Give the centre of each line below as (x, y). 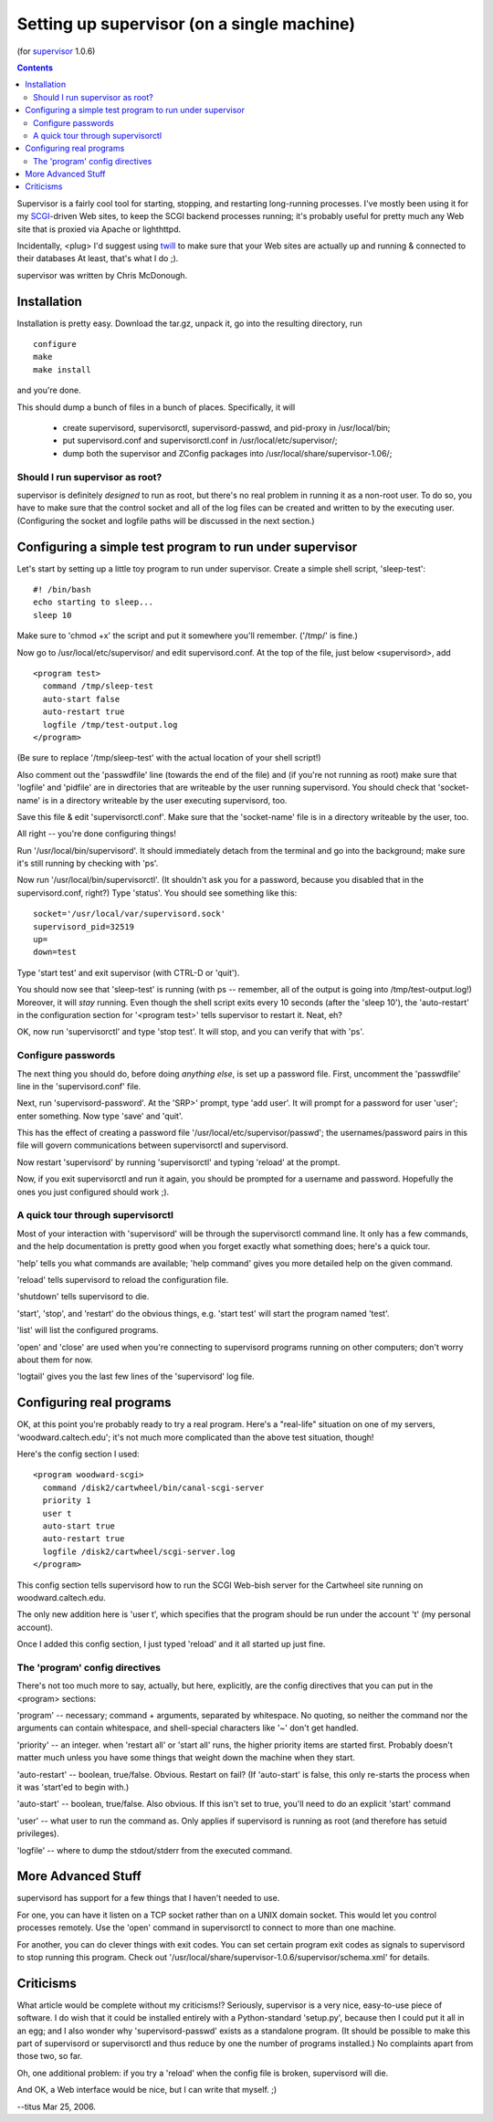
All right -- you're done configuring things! (97, 834)
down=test (55, 952)
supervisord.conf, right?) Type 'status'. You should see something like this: (157, 893)
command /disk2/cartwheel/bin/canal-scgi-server (153, 1487)
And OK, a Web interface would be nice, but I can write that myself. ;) (147, 2090)
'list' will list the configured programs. (88, 1330)
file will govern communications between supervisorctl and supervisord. (152, 1145)
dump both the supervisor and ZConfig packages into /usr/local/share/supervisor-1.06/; (227, 453)
